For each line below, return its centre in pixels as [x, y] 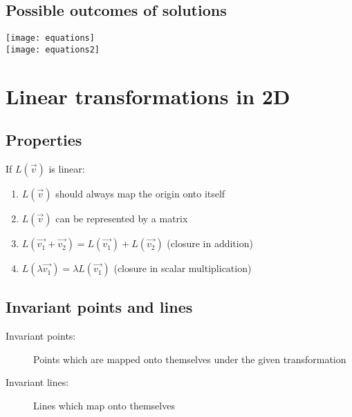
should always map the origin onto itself [140, 194]
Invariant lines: [37, 382]
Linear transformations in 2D [148, 96]
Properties [44, 140]
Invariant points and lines [99, 307]
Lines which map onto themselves [104, 406]
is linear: [67, 169]
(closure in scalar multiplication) [183, 268]
